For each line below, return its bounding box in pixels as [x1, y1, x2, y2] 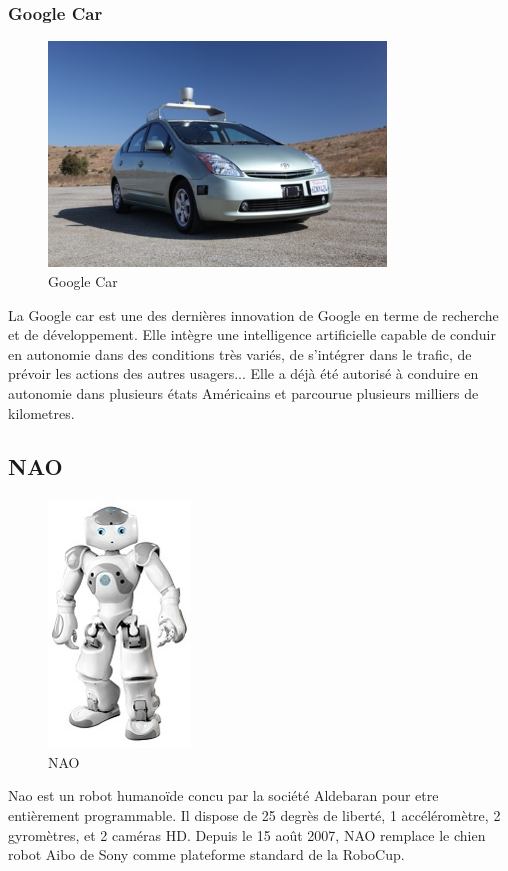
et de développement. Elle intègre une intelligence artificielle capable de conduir [8, 324, 496, 345]
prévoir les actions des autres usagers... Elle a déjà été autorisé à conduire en [8, 363, 479, 384]
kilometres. [8, 402, 75, 423]
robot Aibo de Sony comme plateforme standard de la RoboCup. [8, 844, 405, 865]
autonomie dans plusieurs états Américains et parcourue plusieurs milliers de [8, 382, 479, 403]
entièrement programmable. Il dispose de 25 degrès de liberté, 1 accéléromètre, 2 [8, 805, 501, 826]
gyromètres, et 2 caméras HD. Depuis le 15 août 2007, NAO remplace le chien [8, 824, 486, 845]
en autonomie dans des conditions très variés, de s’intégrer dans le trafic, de [8, 343, 472, 364]
